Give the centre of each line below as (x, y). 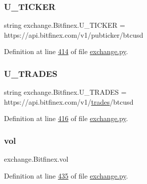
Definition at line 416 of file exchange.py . (66, 118)
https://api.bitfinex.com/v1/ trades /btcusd (69, 101)
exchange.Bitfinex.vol (36, 159)
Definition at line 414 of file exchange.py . (66, 51)
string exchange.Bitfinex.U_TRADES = (65, 92)
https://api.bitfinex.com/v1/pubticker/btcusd (74, 34)
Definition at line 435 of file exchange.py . (66, 175)
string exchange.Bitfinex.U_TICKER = (65, 25)
